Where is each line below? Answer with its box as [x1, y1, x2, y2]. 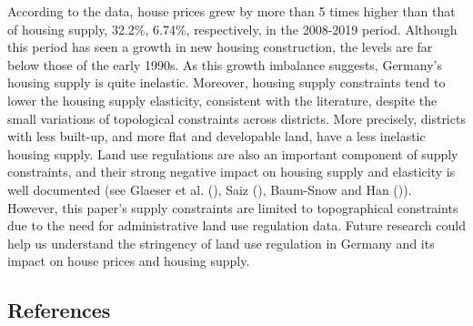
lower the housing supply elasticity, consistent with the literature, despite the [7, 90, 438, 109]
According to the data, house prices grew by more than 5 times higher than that [7, 2, 456, 20]
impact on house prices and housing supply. [7, 251, 250, 270]
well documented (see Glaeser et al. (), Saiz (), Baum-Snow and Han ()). [7, 179, 412, 199]
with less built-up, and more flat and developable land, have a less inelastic [7, 127, 426, 146]
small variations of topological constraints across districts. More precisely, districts [7, 108, 466, 127]
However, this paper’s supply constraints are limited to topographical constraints [7, 198, 458, 217]
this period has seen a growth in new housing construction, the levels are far [7, 37, 433, 56]
